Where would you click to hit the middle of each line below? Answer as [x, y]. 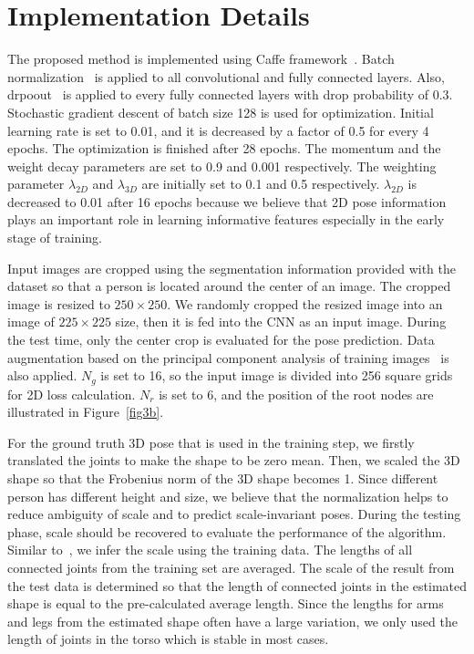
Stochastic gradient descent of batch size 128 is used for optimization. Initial [221, 112]
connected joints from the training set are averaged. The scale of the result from [231, 568]
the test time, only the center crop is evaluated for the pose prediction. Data [221, 340]
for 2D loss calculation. [72, 394]
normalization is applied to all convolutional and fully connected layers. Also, [226, 76]
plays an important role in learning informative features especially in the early [226, 219]
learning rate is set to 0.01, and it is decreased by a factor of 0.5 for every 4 [218, 130]
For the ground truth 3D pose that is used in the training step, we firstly [211, 442]
